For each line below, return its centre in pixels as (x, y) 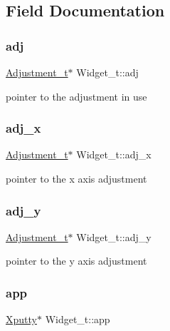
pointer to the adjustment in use (76, 96)
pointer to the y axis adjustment (76, 261)
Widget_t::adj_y (114, 236)
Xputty (21, 319)
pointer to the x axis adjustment (76, 178)
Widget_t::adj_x (114, 154)
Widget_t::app (78, 319)
